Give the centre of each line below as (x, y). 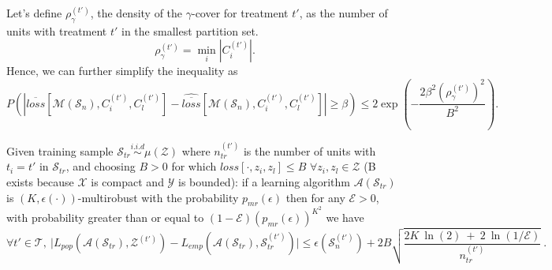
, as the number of (343, 13)
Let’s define (34, 13)
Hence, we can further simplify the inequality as (122, 71)
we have (345, 217)
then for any (315, 197)
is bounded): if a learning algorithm (265, 181)
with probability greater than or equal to (105, 217)
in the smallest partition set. (190, 30)
